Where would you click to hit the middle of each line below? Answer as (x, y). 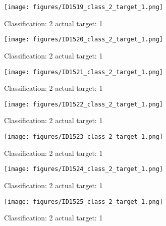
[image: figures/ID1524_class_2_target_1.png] (84, 169)
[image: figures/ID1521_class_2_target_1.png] (84, 72)
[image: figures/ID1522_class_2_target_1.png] (84, 104)
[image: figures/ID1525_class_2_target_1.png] (84, 202)
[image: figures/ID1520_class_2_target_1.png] (84, 40)
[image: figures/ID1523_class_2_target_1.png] (84, 137)
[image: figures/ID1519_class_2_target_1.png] (84, 7)
